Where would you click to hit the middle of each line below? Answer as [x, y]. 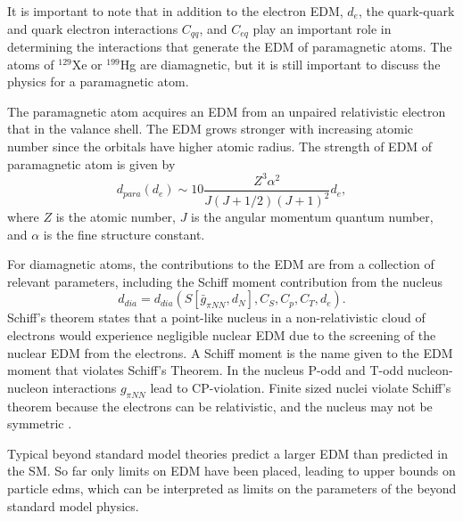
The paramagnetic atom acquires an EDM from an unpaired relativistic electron [227, 111]
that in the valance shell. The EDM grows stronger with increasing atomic [211, 129]
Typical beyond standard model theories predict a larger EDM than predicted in [227, 453]
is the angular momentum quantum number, [312, 217]
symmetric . [40, 423]
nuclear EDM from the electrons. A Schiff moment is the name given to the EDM [230, 352]
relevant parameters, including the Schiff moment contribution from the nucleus [225, 281]
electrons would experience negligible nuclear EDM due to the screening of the [222, 335]
